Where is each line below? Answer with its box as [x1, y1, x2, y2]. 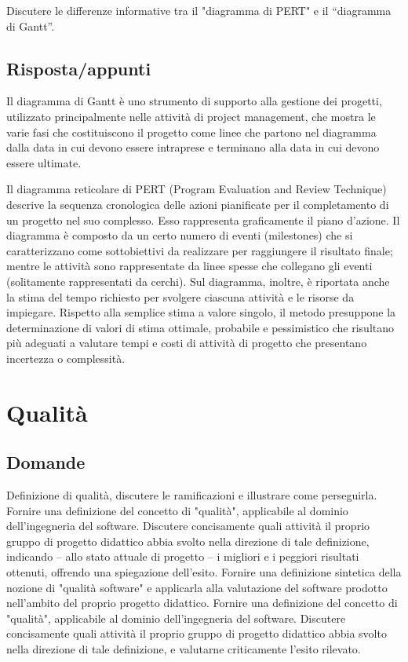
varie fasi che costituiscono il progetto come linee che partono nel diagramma [6, 123, 377, 140]
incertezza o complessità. [6, 349, 126, 366]
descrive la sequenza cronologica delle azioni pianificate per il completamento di [6, 196, 389, 212]
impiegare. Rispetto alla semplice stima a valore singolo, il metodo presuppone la [6, 304, 396, 320]
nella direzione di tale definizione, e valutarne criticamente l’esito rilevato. [6, 641, 361, 657]
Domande [6, 450, 86, 474]
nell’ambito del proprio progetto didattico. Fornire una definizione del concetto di [6, 594, 398, 611]
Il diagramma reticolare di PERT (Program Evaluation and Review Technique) [6, 181, 387, 197]
